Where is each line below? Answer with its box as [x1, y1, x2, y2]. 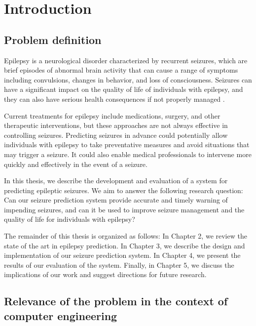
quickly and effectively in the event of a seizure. [4, 159, 147, 169]
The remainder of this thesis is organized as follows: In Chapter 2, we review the [4, 231, 247, 241]
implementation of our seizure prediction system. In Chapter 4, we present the [4, 250, 241, 260]
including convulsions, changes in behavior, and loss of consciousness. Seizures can [4, 74, 252, 84]
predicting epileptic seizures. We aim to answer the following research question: [4, 185, 243, 195]
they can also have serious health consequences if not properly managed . [4, 93, 225, 104]
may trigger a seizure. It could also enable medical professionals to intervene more [4, 149, 252, 159]
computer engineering [4, 308, 117, 323]
